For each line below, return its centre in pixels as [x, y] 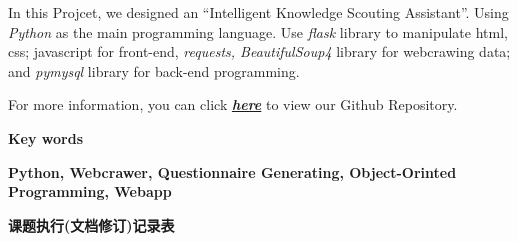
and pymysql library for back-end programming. [154, 70]
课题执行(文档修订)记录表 [91, 224]
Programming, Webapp [90, 191]
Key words [46, 137]
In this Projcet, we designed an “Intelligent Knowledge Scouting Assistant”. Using [258, 12]
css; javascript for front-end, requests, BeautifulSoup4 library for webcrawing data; [259, 51]
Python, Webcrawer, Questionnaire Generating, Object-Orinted [232, 171]
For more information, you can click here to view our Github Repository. [233, 104]
